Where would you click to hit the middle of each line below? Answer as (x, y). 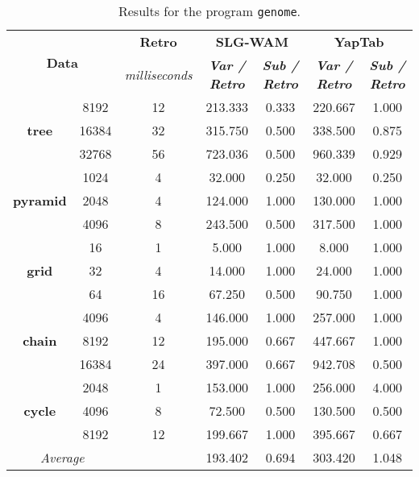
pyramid (40, 200)
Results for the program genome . (209, 11)
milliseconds (158, 74)
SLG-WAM (252, 41)
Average (62, 457)
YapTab (359, 41)
